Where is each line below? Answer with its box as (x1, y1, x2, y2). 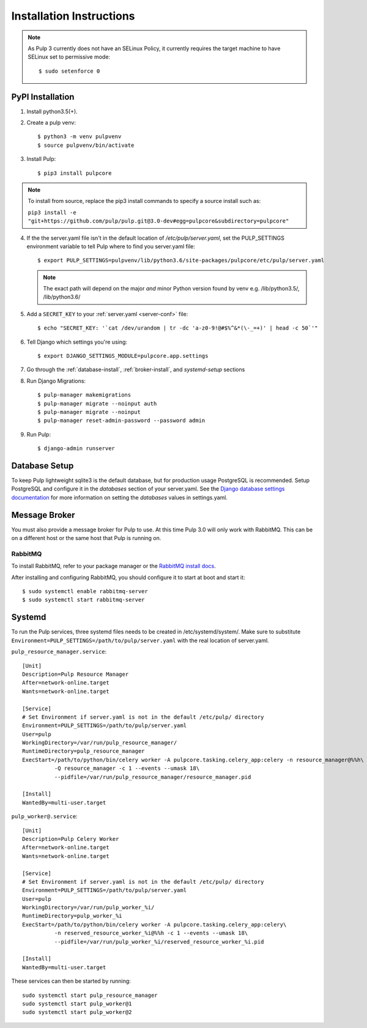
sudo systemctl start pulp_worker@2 (22, 1009, 132, 1016)
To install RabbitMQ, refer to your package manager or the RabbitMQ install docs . (11, 563, 217, 570)
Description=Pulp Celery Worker (22, 835, 119, 842)
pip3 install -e (28, 209, 76, 216)
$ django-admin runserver (37, 445, 116, 452)
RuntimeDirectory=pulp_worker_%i (22, 912, 122, 920)
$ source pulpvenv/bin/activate (37, 141, 135, 149)
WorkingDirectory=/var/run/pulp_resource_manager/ (22, 739, 177, 746)
